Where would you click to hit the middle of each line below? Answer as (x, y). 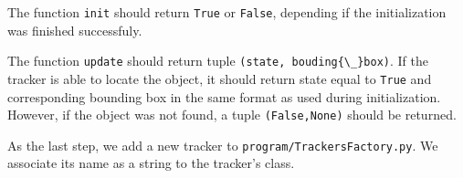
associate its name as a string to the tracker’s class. (151, 163)
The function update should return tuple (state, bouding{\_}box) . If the (218, 61)
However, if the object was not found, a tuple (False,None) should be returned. (232, 115)
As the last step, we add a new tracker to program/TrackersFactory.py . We (223, 145)
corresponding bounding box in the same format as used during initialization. (224, 96)
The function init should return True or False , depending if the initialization (227, 12)
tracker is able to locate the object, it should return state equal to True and (220, 78)
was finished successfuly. (75, 30)
